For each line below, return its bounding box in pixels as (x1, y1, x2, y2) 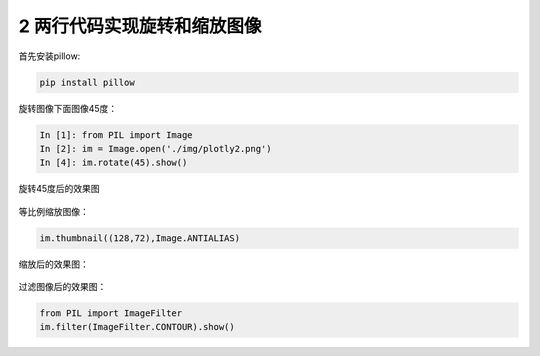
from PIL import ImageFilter (39, 308, 183, 319)
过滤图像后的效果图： (18, 281, 107, 293)
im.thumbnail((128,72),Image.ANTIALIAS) (39, 232, 240, 244)
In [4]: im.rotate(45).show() (39, 157, 188, 169)
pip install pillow (39, 76, 135, 88)
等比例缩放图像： (18, 205, 89, 217)
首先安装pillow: (18, 50, 81, 62)
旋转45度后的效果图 (18, 183, 100, 195)
